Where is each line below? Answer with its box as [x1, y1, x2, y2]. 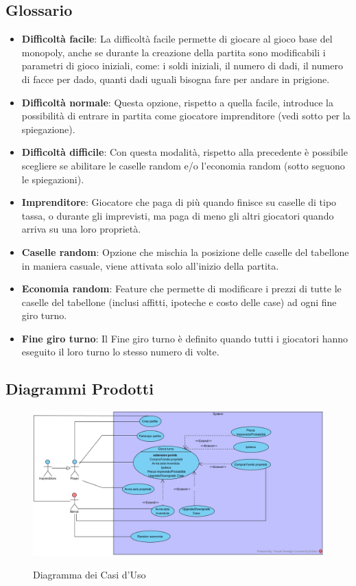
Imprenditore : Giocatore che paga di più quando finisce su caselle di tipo [21, 195, 337, 209]
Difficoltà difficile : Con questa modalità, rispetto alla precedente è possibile [21, 145, 348, 159]
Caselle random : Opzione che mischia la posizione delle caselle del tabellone [21, 244, 349, 259]
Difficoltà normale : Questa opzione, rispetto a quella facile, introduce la [21, 95, 333, 109]
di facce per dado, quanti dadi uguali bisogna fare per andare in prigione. [21, 71, 330, 86]
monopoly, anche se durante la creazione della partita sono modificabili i [21, 45, 326, 59]
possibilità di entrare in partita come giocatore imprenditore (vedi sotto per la [21, 108, 351, 123]
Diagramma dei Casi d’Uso [33, 567, 146, 582]
